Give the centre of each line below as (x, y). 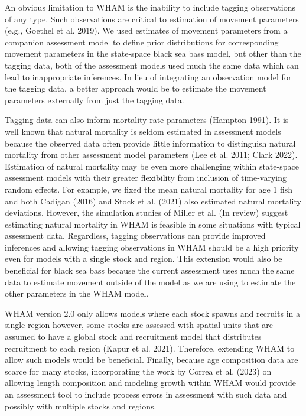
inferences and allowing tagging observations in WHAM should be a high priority (152, 247)
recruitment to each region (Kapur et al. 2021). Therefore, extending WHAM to (150, 348)
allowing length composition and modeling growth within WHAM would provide (150, 383)
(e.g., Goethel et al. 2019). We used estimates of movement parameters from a (146, 30)
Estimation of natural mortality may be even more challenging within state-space (152, 166)
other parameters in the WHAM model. (77, 293)
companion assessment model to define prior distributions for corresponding (142, 42)
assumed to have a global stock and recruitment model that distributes (133, 337)
